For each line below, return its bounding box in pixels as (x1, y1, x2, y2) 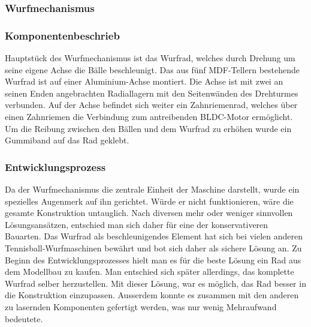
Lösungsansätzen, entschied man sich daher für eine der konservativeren (5, 218, 268, 230)
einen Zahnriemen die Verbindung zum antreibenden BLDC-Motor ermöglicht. (5, 110, 293, 123)
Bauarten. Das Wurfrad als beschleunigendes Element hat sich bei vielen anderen (5, 230, 303, 242)
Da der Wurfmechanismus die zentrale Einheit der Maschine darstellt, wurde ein (5, 183, 300, 196)
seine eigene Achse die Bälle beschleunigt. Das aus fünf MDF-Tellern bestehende (5, 63, 300, 76)
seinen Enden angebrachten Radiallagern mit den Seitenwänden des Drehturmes (5, 86, 298, 99)
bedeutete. (5, 312, 43, 325)
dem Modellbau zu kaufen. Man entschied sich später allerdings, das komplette (5, 265, 294, 278)
